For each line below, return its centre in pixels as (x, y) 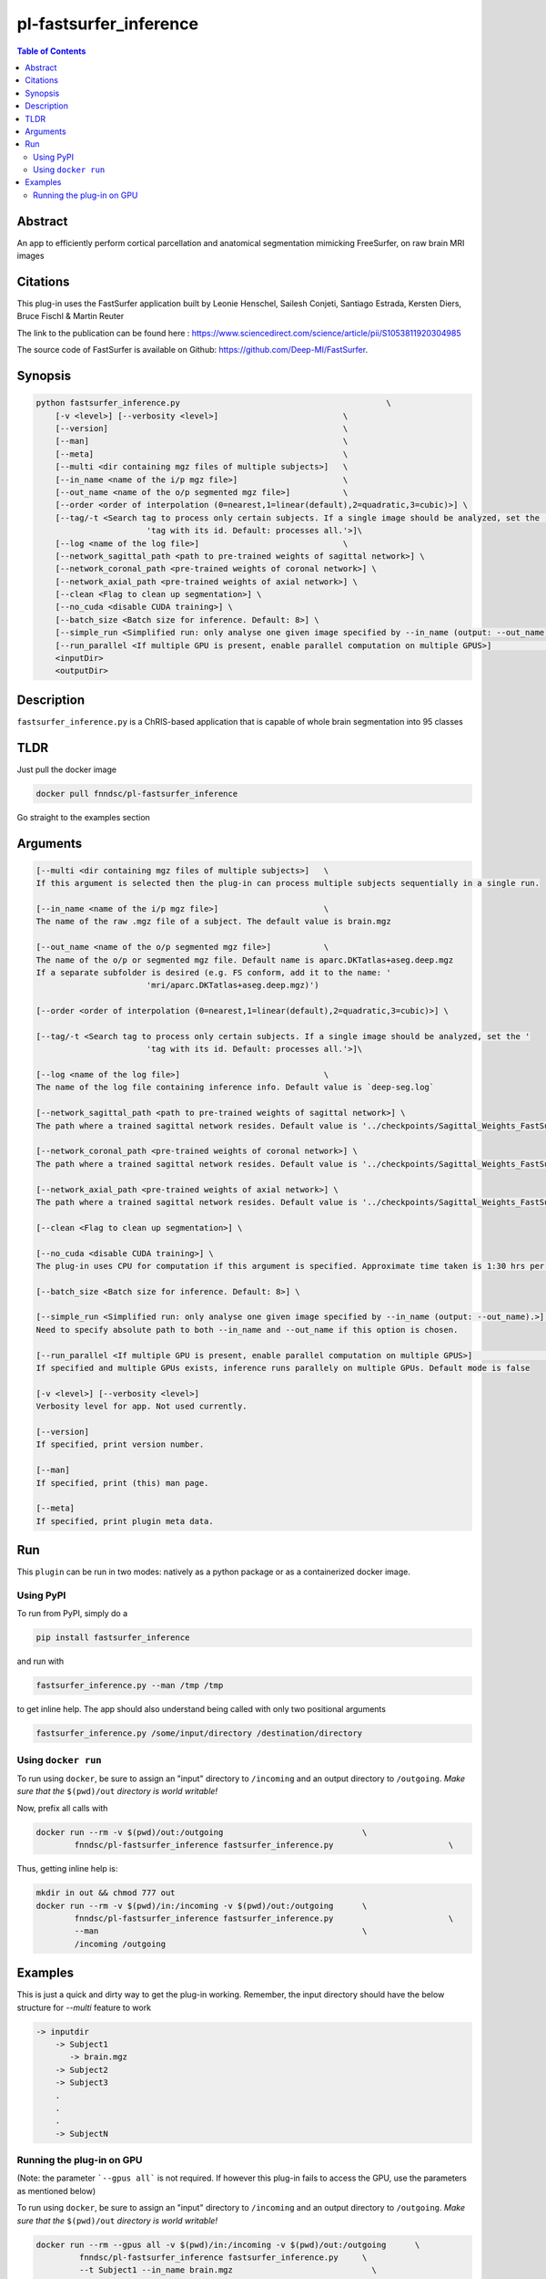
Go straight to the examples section (83, 817)
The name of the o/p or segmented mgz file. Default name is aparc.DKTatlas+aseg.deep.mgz (245, 960)
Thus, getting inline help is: (67, 1869)
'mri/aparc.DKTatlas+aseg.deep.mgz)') (233, 985)
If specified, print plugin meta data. (125, 1521)
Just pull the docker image (67, 769)
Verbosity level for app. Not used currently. (142, 1407)
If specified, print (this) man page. (122, 1483)
